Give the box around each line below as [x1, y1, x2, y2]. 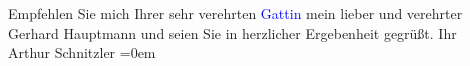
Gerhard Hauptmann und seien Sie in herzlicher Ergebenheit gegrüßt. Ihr [8, 22, 457, 43]
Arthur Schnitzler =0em [8, 42, 156, 63]
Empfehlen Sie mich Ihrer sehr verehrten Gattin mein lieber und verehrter [8, 3, 463, 23]
